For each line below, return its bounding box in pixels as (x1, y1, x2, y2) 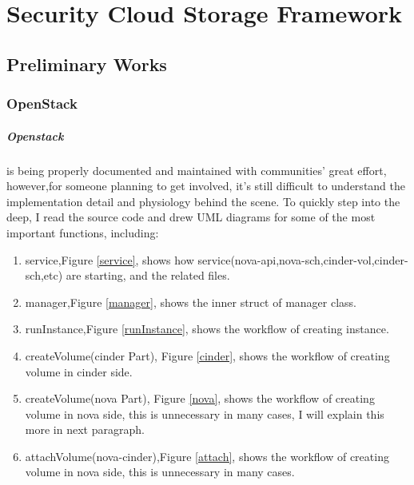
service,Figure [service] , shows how (25, 251, 194, 268)
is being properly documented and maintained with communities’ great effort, (6, 161, 387, 178)
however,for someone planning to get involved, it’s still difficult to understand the (6, 177, 405, 194)
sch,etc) (25, 267, 63, 284)
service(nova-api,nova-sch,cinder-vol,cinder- (197, 251, 408, 268)
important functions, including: (6, 224, 159, 241)
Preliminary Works (6, 51, 167, 76)
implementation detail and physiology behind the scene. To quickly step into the (6, 193, 400, 209)
